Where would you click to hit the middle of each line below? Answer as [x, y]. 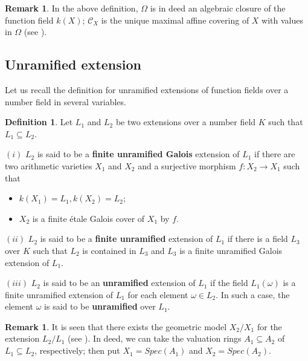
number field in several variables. [66, 101]
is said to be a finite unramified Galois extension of [138, 154]
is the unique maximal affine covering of [175, 20]
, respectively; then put [77, 350]
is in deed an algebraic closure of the [218, 8]
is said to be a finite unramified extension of [127, 239]
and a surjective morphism [187, 165]
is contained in [109, 250]
